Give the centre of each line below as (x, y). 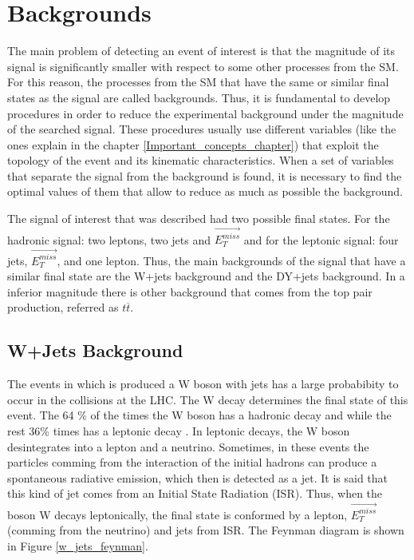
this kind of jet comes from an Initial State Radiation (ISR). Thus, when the (195, 493)
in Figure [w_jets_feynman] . (78, 545)
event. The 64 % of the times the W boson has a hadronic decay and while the (199, 415)
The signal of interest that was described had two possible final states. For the (199, 218)
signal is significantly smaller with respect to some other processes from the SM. (203, 66)
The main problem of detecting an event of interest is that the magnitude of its (201, 51)
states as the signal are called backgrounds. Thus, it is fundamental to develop (199, 97)
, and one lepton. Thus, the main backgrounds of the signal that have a (231, 260)
